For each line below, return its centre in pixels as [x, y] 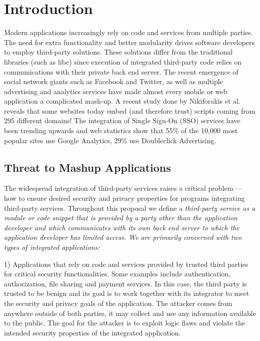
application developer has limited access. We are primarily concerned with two [123, 237]
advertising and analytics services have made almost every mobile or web [116, 91]
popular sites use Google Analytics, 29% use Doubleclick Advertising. [110, 140]
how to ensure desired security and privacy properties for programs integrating [124, 198]
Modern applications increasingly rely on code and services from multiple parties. [128, 32]
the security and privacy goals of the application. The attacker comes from [118, 303]
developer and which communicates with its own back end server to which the [122, 227]
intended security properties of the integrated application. [92, 332]
